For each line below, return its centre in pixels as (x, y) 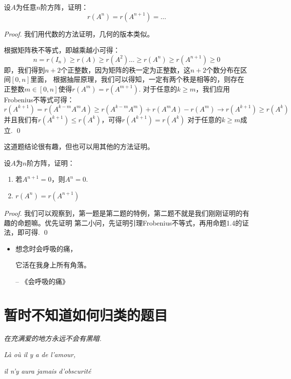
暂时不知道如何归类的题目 (86, 314)
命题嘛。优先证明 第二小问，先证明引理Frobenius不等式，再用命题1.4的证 (133, 222)
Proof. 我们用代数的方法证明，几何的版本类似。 (79, 33)
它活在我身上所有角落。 (53, 265)
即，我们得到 (24, 69)
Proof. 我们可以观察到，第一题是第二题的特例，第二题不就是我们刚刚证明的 (123, 213)
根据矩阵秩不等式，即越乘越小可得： (62, 50)
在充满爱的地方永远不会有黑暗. (53, 338)
